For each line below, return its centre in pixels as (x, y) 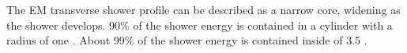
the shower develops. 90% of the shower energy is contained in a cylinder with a (200, 25)
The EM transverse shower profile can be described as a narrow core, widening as (203, 9)
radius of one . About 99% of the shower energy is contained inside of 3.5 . (187, 40)
